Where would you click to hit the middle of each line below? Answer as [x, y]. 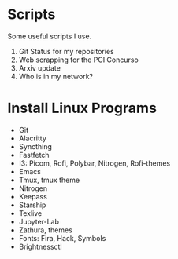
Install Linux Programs [82, 108]
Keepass [33, 196]
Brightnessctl [40, 246]
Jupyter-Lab [39, 221]
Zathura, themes [45, 230]
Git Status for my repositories [67, 51]
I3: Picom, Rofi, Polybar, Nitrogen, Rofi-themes [95, 163]
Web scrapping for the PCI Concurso [78, 60]
